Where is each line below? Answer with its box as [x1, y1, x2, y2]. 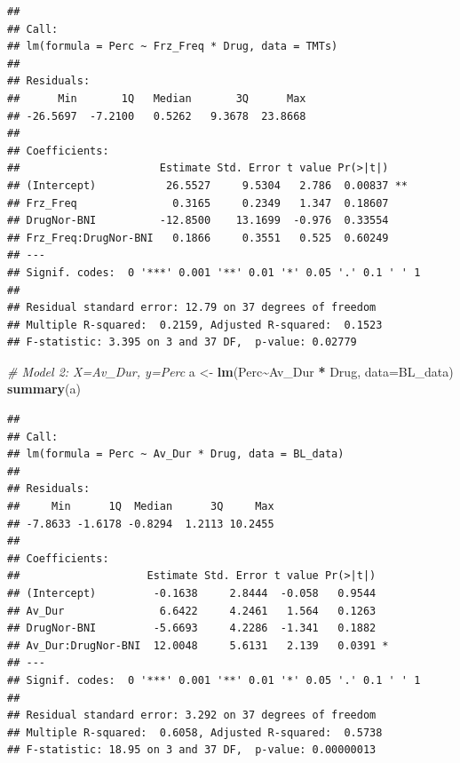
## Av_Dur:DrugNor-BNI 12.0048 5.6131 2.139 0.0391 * [7, 639, 389, 652]
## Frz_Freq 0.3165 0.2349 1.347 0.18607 [7, 196, 389, 210]
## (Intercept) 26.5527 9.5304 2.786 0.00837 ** [7, 179, 408, 192]
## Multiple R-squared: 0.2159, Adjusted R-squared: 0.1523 [7, 318, 383, 331]
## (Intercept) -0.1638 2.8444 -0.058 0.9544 [7, 587, 377, 600]
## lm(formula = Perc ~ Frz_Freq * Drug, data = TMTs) [7, 40, 338, 53]
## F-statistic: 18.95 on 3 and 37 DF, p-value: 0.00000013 [7, 743, 377, 757]
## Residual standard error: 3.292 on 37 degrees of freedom [7, 709, 377, 722]
